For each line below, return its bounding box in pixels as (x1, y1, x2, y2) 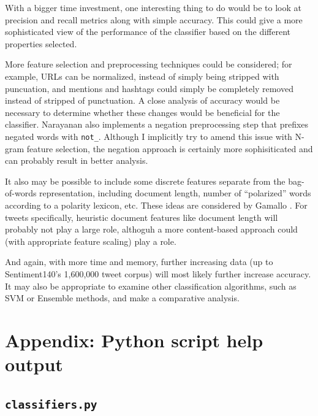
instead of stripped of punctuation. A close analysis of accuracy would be (5, 94, 280, 107)
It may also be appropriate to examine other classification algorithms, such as (5, 279, 297, 292)
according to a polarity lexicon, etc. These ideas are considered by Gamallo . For (5, 198, 308, 211)
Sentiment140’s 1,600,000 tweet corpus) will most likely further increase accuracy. (5, 267, 311, 280)
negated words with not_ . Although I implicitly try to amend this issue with (5, 129, 292, 142)
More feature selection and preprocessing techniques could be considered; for (5, 58, 292, 71)
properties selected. (5, 37, 77, 50)
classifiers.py (5, 398, 97, 411)
